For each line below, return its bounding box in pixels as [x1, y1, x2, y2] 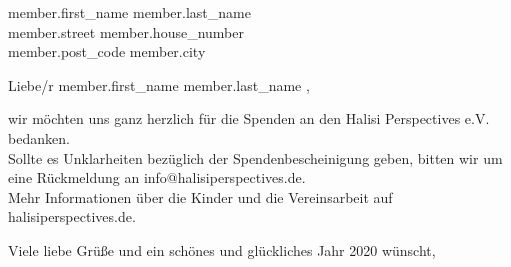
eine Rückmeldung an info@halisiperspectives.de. [8, 167, 306, 188]
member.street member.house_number [8, 21, 244, 42]
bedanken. [8, 127, 70, 148]
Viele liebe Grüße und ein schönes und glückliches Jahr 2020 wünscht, [8, 239, 436, 260]
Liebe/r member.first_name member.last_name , [8, 74, 310, 95]
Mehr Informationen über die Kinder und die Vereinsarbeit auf [8, 186, 393, 207]
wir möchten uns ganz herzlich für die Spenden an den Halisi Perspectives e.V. [8, 108, 490, 129]
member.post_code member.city [8, 41, 206, 62]
